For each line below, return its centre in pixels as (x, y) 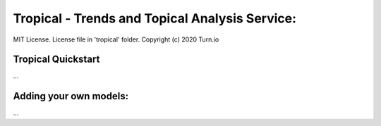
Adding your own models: (71, 96)
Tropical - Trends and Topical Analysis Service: (155, 18)
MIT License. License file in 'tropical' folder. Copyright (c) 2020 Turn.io (116, 39)
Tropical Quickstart (56, 59)
